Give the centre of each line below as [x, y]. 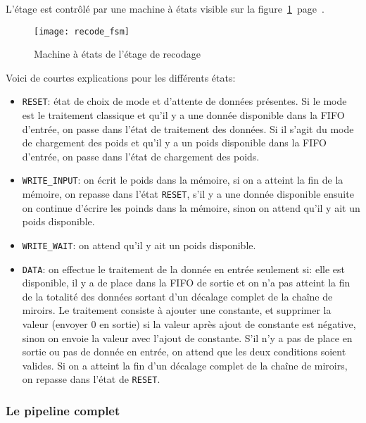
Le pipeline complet [63, 411]
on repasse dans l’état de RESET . [91, 379]
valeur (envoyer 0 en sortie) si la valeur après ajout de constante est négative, [189, 324]
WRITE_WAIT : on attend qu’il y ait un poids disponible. [139, 245]
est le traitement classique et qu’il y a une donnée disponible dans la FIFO [183, 115]
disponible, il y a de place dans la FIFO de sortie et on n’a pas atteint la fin [186, 283]
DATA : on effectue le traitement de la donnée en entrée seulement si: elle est [183, 269]
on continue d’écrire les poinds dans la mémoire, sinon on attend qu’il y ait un [191, 207]
